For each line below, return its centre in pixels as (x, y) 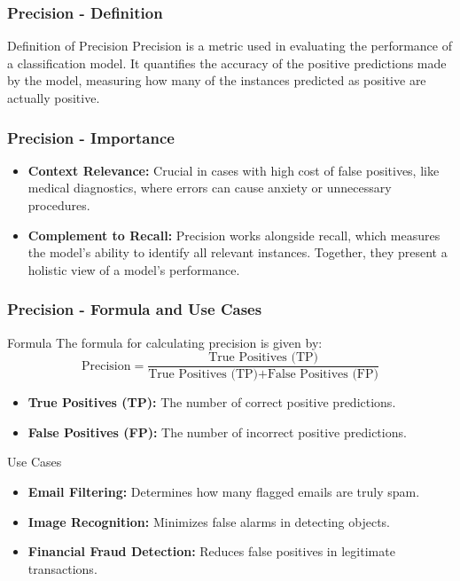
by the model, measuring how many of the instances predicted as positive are (217, 80)
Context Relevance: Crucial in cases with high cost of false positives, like (234, 170)
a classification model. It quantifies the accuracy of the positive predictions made (227, 63)
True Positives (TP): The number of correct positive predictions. (212, 402)
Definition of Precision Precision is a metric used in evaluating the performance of (230, 46)
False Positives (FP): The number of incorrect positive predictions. (217, 432)
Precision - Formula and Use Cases (135, 309)
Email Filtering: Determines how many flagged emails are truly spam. (224, 492)
